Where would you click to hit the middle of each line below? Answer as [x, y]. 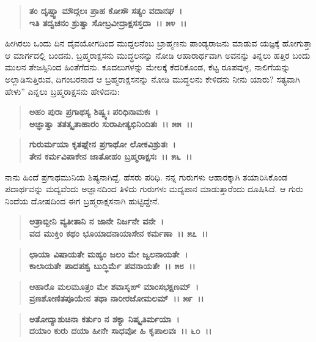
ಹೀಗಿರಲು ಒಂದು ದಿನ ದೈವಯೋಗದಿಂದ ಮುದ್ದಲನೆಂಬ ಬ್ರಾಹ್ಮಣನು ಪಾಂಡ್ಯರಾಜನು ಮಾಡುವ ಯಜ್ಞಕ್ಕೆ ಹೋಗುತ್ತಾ [159, 43]
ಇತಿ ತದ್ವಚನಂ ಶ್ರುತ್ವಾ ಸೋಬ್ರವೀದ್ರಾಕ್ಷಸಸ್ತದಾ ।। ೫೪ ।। [108, 22]
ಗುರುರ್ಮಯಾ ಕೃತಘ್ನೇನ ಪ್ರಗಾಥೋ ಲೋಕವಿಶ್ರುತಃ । [102, 144]
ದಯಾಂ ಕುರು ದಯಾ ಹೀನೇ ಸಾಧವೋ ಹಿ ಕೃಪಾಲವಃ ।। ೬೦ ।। [120, 331]
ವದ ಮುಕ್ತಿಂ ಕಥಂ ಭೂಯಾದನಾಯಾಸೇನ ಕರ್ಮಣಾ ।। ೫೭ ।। [119, 233]
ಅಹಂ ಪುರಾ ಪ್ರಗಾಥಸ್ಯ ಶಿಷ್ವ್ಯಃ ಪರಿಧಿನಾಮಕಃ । [94, 112]
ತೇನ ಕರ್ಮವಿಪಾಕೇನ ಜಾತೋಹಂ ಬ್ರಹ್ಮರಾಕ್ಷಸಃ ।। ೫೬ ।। [111, 156]
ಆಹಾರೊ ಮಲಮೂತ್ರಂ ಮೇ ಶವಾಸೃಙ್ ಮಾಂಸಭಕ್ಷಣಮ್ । [114, 286]
